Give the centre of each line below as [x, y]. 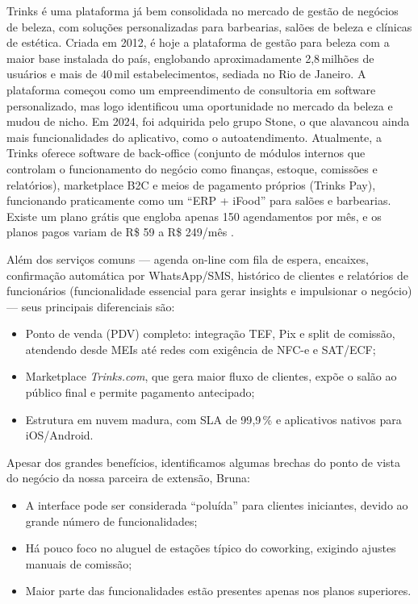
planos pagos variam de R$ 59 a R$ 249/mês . [120, 232]
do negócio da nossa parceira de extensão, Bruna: [128, 478]
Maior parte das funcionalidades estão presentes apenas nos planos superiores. [218, 591]
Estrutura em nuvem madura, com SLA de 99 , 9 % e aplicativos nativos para [213, 419]
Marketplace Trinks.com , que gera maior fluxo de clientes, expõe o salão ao [211, 376]
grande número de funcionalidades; [111, 521]
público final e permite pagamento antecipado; [140, 392]
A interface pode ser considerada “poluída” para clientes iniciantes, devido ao [217, 505]
